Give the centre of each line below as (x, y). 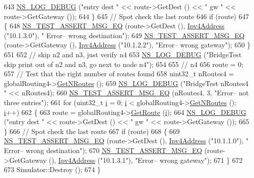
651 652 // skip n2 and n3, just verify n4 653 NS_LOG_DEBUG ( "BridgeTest (123, 54)
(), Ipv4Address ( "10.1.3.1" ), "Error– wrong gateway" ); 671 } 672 (146, 160)
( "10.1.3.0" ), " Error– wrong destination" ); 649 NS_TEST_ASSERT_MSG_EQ (124, 35)
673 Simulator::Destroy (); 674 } (52, 169)
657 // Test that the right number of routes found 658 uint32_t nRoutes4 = (119, 74)
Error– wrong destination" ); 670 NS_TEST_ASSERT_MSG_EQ (103, 150)
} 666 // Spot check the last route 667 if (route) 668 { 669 (92, 131)
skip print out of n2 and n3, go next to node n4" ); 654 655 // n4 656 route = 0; (124, 64)
